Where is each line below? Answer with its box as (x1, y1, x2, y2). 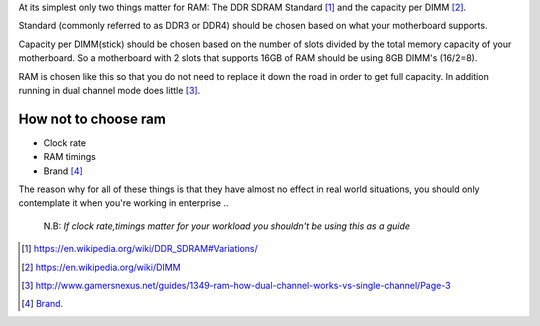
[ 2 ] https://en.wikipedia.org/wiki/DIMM (21, 261, 181, 273)
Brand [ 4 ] (43, 165, 84, 177)
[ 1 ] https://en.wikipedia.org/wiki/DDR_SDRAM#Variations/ (21, 243, 259, 255)
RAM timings (43, 151, 97, 163)
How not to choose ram (18, 110, 167, 127)
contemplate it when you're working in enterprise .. (18, 197, 229, 209)
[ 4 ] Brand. (21, 298, 64, 310)
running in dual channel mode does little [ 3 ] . (18, 84, 201, 96)
